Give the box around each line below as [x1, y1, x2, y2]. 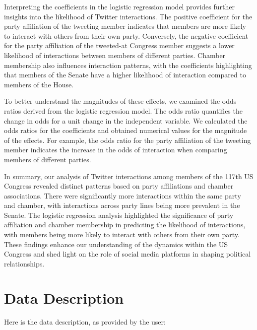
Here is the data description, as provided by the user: [4, 316, 166, 327]
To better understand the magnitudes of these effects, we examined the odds [4, 96, 237, 106]
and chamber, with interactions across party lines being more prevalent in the [4, 200, 240, 210]
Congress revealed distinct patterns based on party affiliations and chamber [4, 181, 234, 191]
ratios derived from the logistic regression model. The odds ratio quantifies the [4, 105, 243, 116]
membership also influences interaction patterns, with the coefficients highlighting [4, 60, 252, 70]
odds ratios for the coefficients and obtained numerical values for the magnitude [4, 125, 247, 135]
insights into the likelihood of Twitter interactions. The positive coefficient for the [4, 11, 253, 21]
